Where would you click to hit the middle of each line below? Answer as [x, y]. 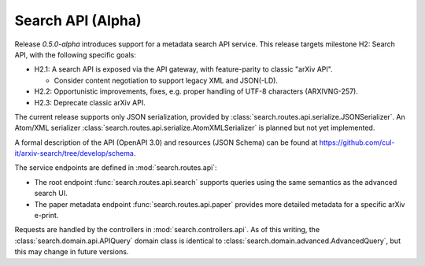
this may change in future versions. [72, 252]
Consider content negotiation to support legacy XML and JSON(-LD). [166, 80]
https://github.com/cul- [357, 142]
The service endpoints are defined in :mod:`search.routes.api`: [116, 168]
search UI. [51, 194]
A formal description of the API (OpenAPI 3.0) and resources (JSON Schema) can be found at [166, 142]
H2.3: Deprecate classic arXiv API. [90, 102]
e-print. [46, 216]
